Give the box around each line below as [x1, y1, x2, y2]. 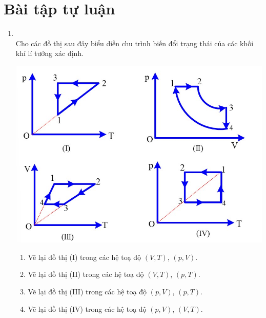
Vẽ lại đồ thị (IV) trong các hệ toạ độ [28, 303, 147, 314]
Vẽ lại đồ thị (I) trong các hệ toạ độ [28, 251, 141, 262]
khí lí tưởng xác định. [15, 48, 84, 59]
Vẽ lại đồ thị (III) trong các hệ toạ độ [28, 286, 147, 296]
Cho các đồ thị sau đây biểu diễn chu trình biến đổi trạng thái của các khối [15, 38, 254, 48]
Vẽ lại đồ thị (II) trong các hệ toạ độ [28, 269, 144, 279]
